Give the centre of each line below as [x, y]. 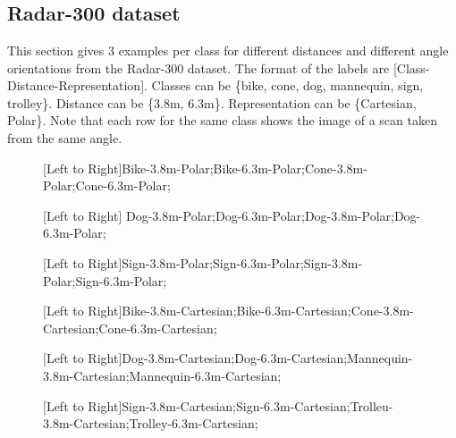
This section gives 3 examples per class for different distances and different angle [228, 50]
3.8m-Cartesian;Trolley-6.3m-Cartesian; [151, 423]
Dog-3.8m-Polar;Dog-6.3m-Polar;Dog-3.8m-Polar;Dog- [273, 215]
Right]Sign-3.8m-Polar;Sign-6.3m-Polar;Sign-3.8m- [225, 262]
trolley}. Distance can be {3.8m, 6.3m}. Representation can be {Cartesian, [212, 102]
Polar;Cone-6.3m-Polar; [107, 185]
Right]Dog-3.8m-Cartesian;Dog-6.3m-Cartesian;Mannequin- [250, 358]
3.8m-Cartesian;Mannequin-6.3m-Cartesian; [162, 375]
